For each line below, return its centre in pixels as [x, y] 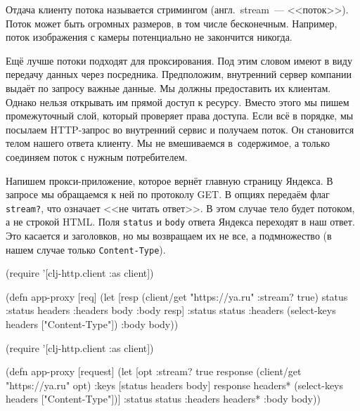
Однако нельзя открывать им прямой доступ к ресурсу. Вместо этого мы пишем [178, 102]
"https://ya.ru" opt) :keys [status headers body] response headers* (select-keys [175, 385]
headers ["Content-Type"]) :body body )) [92, 324]
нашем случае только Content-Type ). [86, 249]
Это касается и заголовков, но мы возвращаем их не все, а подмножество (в [169, 236]
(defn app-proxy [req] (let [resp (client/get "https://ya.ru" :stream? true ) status [177, 296]
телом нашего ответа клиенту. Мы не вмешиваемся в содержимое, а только [168, 143]
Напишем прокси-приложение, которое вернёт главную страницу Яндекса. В [169, 180]
